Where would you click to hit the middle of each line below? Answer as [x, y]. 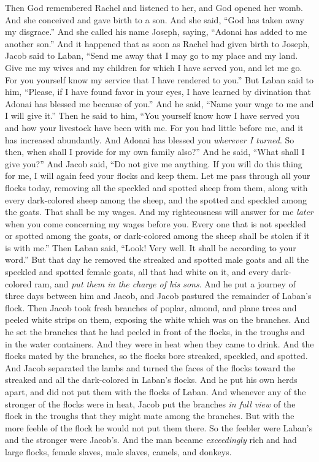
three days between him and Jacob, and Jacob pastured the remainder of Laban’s [158, 296]
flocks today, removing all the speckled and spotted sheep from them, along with [156, 187]
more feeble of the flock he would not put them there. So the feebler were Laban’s [159, 427]
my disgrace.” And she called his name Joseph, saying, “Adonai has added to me [156, 32]
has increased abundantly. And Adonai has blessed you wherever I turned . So [150, 139]
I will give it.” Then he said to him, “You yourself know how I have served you [152, 115]
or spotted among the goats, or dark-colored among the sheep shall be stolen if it [157, 236]
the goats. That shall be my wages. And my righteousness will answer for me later [159, 212]
